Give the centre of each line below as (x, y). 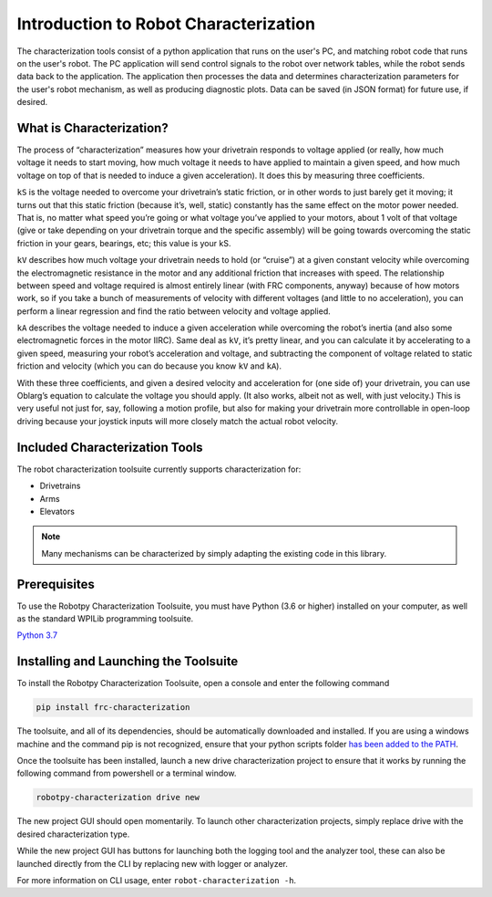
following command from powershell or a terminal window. (127, 773)
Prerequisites (56, 584)
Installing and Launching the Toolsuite (128, 662)
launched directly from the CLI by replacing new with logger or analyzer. (153, 863)
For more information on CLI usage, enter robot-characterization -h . (156, 880)
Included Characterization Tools (110, 447)
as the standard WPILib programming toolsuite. (105, 618)
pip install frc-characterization (113, 708)
